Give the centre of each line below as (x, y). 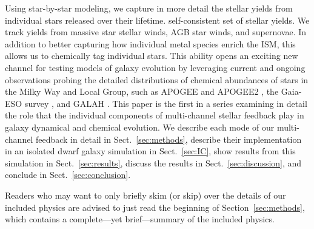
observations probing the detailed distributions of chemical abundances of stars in (157, 79)
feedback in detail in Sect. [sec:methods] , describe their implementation (169, 139)
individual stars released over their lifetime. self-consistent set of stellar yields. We (157, 20)
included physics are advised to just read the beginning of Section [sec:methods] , (155, 207)
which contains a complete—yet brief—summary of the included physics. (140, 219)
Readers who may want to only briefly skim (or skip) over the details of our (145, 195)
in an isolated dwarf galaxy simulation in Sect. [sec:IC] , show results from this (150, 151)
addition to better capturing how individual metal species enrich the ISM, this (150, 43)
